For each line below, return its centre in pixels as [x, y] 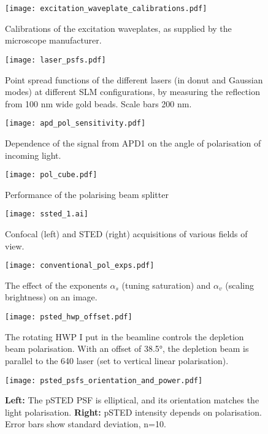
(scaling [239, 285]
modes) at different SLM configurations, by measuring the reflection [132, 92]
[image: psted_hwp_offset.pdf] [69, 317]
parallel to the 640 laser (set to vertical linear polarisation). [117, 360]
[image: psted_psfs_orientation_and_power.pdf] [104, 380]
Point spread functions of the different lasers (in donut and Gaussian [134, 79]
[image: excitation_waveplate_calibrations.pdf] [106, 9]
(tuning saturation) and [166, 285]
